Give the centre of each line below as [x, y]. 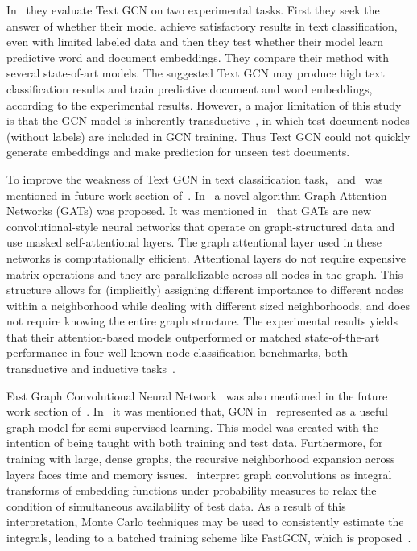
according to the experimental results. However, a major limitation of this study [204, 104]
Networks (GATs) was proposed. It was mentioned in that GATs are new [189, 211]
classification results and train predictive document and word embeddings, [190, 88]
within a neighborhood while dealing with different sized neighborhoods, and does [208, 305]
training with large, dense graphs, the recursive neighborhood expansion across [201, 459]
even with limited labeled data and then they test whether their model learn [195, 41]
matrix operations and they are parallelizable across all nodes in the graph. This [205, 273]
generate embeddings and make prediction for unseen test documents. [178, 152]
